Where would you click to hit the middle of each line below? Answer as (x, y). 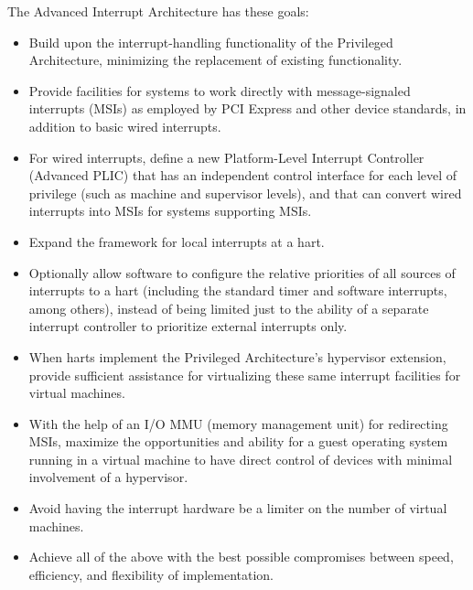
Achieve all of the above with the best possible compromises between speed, (241, 557)
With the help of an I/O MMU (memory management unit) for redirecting (238, 423)
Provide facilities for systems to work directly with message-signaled (220, 90)
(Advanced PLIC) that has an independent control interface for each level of (243, 175)
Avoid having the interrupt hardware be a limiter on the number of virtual (238, 508)
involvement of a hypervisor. (108, 477)
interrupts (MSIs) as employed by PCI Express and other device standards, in (247, 108)
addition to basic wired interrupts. (125, 126)
